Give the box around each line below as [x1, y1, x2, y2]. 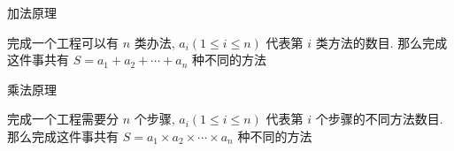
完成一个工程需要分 [7, 109, 119, 128]
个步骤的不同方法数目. [315, 109, 443, 128]
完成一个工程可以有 [7, 33, 119, 51]
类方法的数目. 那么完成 [315, 33, 448, 51]
